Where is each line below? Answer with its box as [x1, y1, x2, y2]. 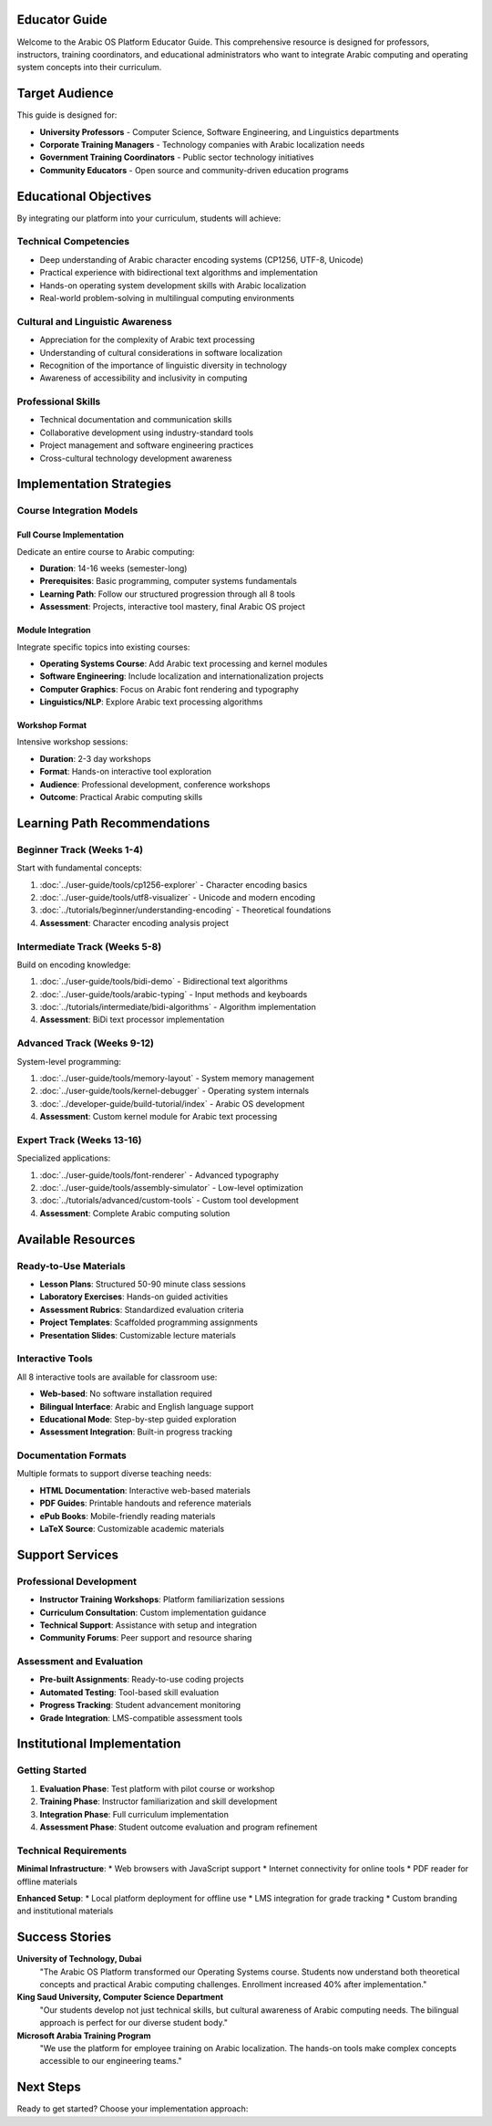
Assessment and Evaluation [16, 1655, 143, 1668]
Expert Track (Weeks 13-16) [16, 1133, 142, 1146]
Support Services [16, 1547, 118, 1562]
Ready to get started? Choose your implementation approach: [16, 2103, 249, 2114]
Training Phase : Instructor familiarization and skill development [39, 1796, 278, 1807]
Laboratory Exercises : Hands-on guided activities [39, 1291, 229, 1302]
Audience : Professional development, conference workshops [39, 778, 271, 789]
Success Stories [16, 1930, 112, 1945]
